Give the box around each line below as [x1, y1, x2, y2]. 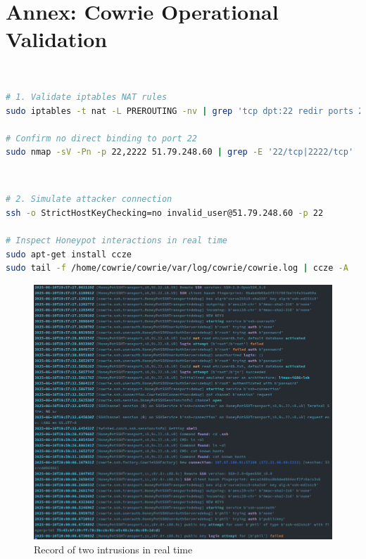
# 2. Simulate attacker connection [6, 194, 172, 205]
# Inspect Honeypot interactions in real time [6, 236, 227, 246]
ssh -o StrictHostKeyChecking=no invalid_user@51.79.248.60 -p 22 [6, 208, 324, 219]
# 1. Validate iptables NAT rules [6, 91, 168, 102]
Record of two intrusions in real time [34, 541, 193, 556]
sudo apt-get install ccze [6, 249, 132, 259]
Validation [6, 25, 108, 53]
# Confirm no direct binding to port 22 [6, 133, 198, 143]
